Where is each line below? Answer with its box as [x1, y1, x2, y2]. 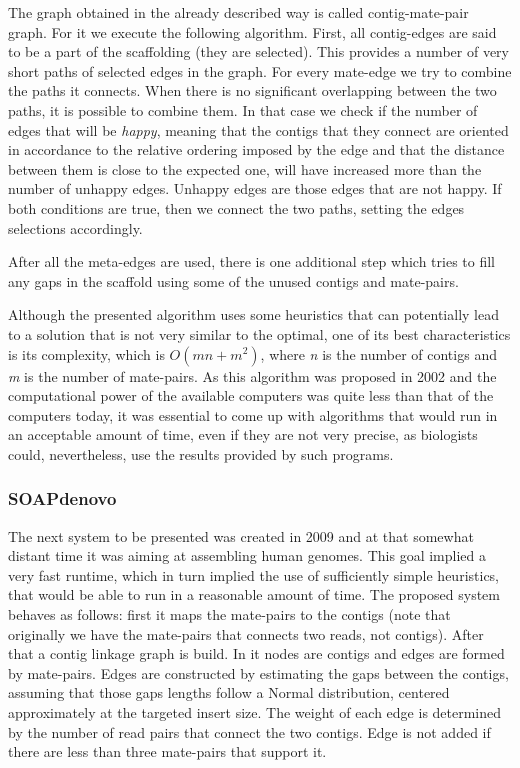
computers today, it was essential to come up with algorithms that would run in [8, 404, 498, 425]
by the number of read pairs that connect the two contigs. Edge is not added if [8, 721, 491, 742]
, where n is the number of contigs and [260, 343, 497, 364]
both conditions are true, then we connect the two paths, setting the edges [8, 197, 465, 218]
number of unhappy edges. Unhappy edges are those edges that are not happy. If [8, 178, 502, 199]
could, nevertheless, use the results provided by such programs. [8, 443, 394, 464]
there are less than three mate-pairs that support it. [8, 741, 327, 762]
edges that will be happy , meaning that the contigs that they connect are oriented [8, 119, 509, 140]
